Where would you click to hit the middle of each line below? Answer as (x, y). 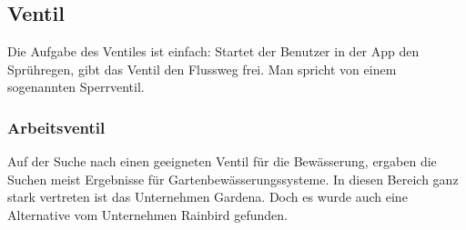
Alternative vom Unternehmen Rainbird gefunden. (147, 214)
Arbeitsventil (56, 127)
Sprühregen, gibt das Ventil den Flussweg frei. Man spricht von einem (202, 69)
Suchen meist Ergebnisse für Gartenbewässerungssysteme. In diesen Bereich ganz (233, 179)
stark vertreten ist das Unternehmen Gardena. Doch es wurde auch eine (208, 197)
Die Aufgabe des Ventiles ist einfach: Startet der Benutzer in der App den (213, 51)
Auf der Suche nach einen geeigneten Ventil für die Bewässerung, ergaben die (222, 161)
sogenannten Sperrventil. (76, 87)
